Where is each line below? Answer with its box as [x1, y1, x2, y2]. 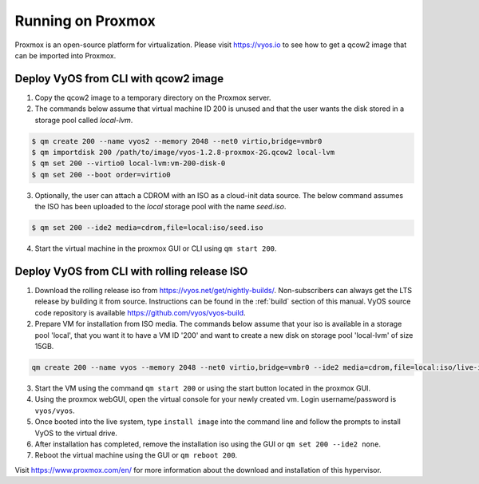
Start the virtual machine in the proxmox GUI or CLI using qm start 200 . [34, 244, 277, 253]
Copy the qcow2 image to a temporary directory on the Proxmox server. [34, 93, 271, 102]
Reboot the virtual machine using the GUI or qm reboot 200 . [34, 450, 238, 460]
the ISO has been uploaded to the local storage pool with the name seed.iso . [34, 202, 287, 212]
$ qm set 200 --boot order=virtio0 [31, 170, 171, 179]
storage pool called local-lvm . [34, 115, 133, 125]
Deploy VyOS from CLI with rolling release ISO [14, 264, 248, 278]
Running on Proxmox [14, 12, 156, 30]
